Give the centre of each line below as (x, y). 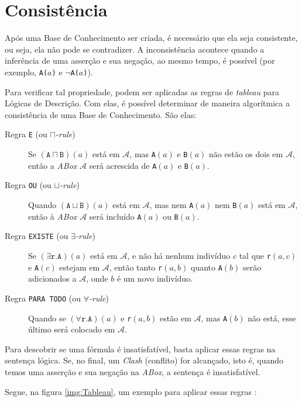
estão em (176, 318)
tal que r (255, 255)
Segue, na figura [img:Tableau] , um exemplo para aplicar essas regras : (131, 391)
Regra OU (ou (28, 185)
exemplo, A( (26, 72)
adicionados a (52, 278)
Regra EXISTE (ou (37, 236)
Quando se (47, 318)
